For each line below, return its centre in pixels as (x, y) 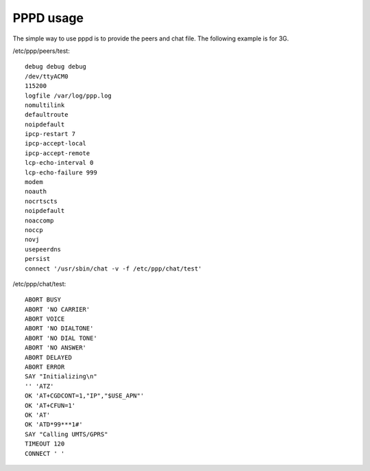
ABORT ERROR (45, 367)
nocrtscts (41, 201)
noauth (36, 192)
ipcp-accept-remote (58, 153)
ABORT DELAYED (48, 357)
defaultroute (47, 115)
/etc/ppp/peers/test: (41, 51)
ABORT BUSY (43, 300)
